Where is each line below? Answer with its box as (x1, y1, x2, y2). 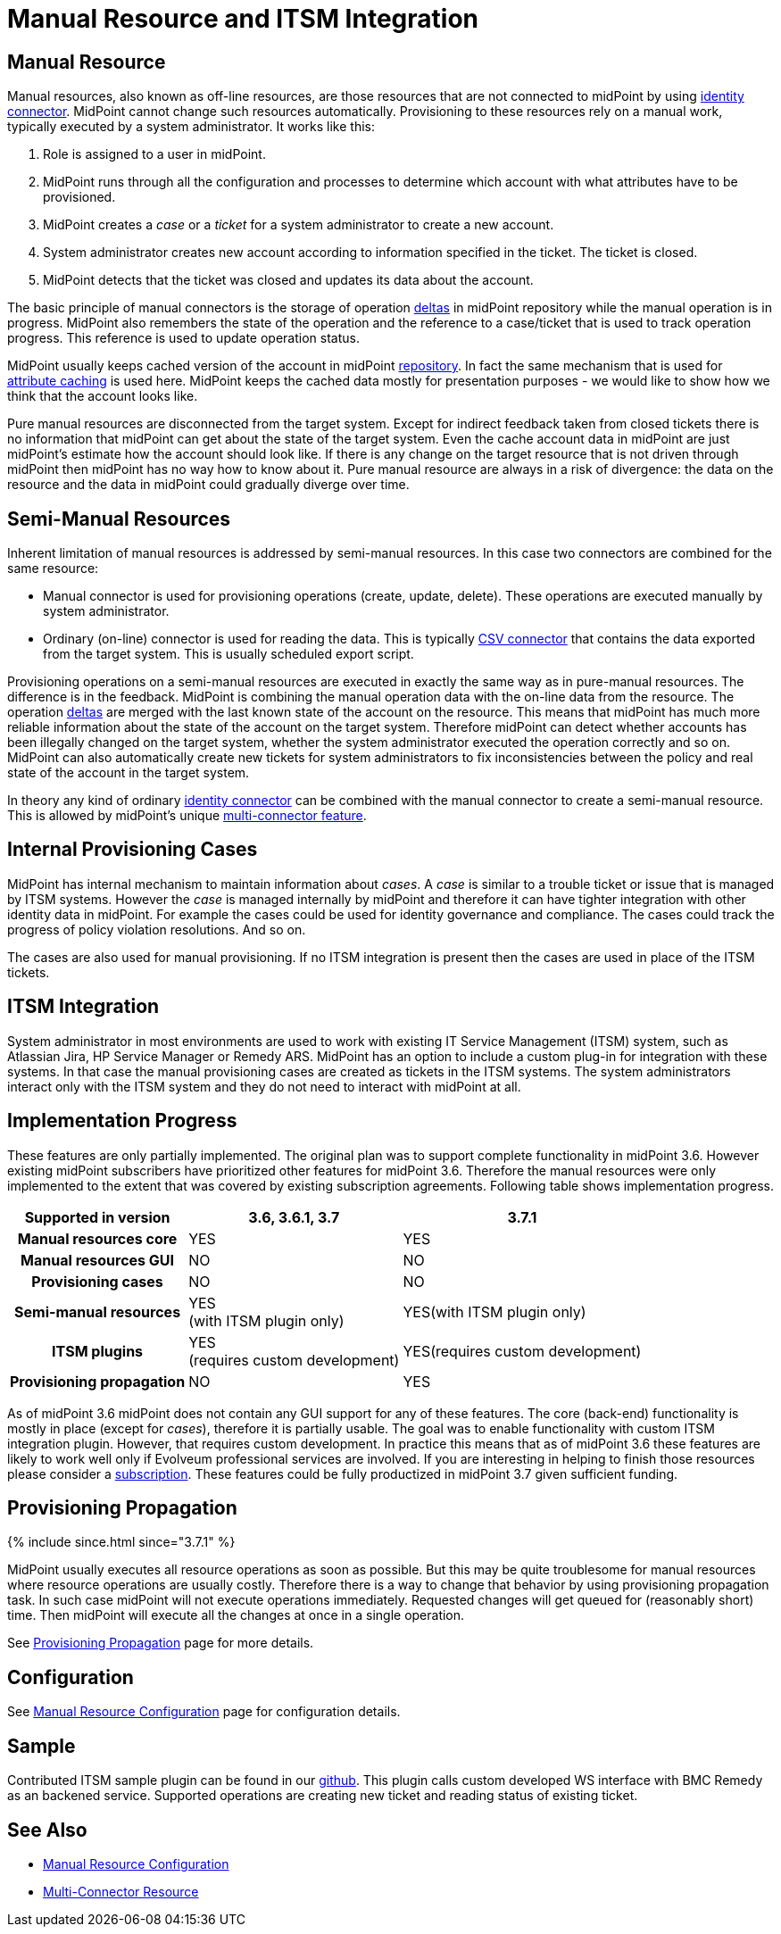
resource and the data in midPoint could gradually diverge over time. (7, 477, 410, 493)
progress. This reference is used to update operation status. (7, 330, 360, 346)
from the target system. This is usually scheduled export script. (43, 646, 414, 662)
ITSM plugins (52, 1341, 144, 1360)
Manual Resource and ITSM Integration (7, 4, 478, 34)
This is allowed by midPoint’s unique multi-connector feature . (7, 808, 367, 824)
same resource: (7, 560, 99, 577)
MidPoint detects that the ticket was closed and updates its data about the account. (43, 272, 534, 288)
